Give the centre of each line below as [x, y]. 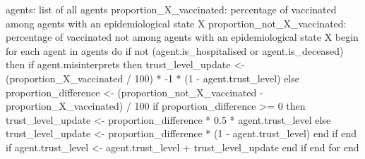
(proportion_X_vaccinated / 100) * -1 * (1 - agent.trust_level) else [152, 78]
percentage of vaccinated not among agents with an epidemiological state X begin [182, 37]
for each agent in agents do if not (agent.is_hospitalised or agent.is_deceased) [175, 50]
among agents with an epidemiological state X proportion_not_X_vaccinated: [176, 23]
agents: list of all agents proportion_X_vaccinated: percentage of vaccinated [171, 9]
